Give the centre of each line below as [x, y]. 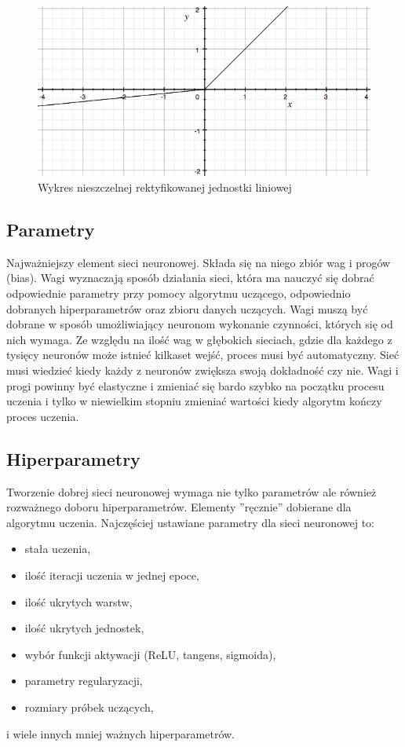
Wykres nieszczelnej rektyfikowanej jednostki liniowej [165, 187]
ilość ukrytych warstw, [78, 601]
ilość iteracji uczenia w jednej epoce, [112, 575]
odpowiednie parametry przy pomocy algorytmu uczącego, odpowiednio [179, 293]
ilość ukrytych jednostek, [84, 628]
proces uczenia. [43, 416]
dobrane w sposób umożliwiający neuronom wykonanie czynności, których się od [200, 324]
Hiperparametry [73, 458]
